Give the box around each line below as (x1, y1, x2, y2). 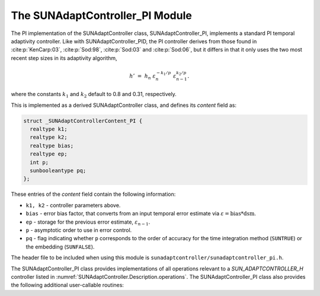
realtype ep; (30, 151, 68, 157)
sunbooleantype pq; (30, 167, 87, 174)
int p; (30, 159, 49, 165)
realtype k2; (30, 134, 68, 141)
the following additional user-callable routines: (11, 282, 124, 289)
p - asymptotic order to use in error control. (25, 226, 132, 234)
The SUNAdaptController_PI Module (11, 9, 192, 22)
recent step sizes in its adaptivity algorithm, (11, 54, 118, 62)
